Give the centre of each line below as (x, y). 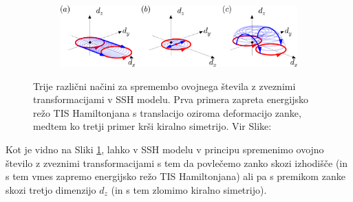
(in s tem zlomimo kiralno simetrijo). (189, 189)
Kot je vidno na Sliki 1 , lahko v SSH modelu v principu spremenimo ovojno (165, 149)
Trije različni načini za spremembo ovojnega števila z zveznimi (164, 86)
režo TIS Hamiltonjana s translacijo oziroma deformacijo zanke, (167, 112)
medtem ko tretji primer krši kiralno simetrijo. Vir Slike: (152, 126)
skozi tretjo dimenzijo (51, 189)
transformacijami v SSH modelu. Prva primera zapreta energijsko (171, 99)
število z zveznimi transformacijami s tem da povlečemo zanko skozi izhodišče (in (176, 162)
